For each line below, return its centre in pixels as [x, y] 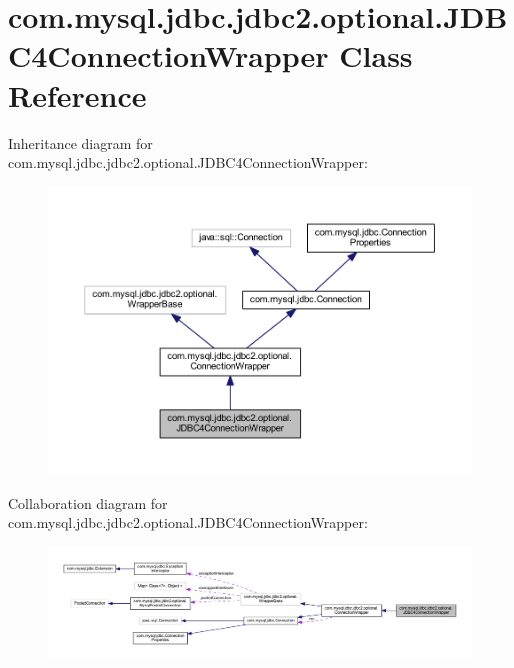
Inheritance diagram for [80, 142]
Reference [77, 94]
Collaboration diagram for [88, 502]
